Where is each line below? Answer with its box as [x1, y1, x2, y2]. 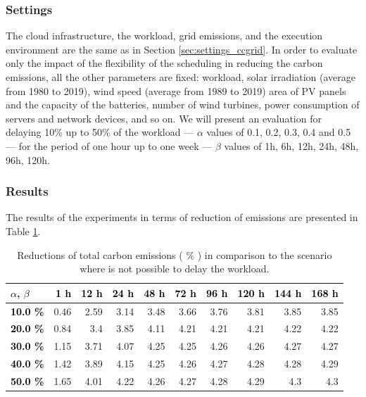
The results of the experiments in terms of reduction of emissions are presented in [6, 210, 358, 225]
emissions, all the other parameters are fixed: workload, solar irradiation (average [6, 70, 355, 84]
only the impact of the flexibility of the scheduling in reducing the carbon [6, 56, 323, 70]
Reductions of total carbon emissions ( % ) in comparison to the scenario [17, 247, 332, 262]
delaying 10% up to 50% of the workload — [6, 125, 194, 139]
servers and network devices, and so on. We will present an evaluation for [6, 111, 322, 125]
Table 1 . [6, 223, 41, 238]
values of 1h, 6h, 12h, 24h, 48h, [224, 138, 359, 153]
